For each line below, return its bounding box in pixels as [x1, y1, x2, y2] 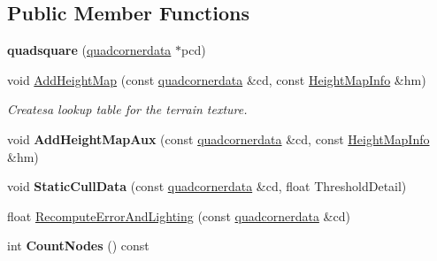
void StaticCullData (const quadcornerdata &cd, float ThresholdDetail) [7, 177, 407, 196]
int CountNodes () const [7, 236, 149, 255]
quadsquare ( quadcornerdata [7, 41, 172, 59]
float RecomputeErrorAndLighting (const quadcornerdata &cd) [7, 206, 350, 225]
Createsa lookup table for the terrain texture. [7, 100, 248, 119]
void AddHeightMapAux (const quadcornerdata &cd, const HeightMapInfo [7, 129, 430, 148]
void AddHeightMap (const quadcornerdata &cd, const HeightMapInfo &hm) [7, 70, 426, 88]
